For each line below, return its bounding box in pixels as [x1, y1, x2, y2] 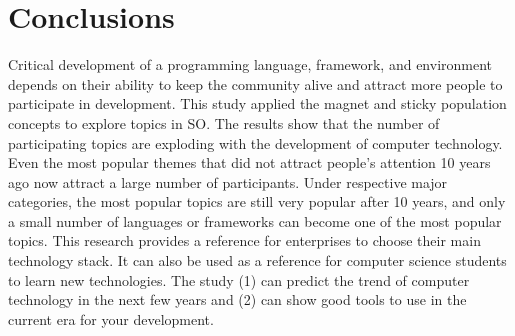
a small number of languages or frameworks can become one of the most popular [8, 210, 502, 231]
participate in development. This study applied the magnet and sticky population [8, 93, 507, 114]
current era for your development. [8, 308, 214, 329]
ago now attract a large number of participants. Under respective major [8, 171, 448, 192]
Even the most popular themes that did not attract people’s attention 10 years [8, 152, 491, 173]
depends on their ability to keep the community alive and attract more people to [8, 73, 503, 94]
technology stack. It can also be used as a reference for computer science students [8, 250, 507, 271]
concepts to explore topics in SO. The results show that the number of [8, 112, 440, 133]
